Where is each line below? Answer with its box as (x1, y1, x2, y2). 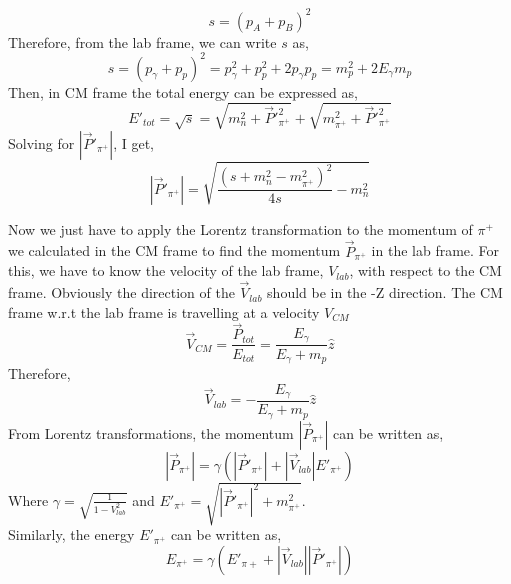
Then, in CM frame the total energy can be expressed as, (8, 81, 358, 102)
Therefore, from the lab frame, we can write (8, 31, 277, 52)
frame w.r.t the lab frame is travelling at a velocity (8, 301, 320, 322)
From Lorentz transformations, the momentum (8, 422, 294, 443)
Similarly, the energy (8, 524, 135, 545)
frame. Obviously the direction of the (8, 282, 235, 303)
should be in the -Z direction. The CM (267, 282, 503, 303)
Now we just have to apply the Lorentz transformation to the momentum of (8, 218, 473, 239)
